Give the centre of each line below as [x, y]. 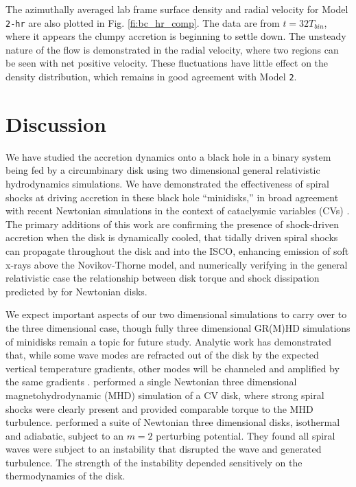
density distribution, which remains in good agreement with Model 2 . [151, 77]
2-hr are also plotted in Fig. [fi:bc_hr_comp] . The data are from [143, 22]
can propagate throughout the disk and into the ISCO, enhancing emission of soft [177, 250]
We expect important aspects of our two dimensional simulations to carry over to [176, 314]
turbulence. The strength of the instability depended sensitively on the [154, 462]
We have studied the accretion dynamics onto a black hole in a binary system [168, 156]
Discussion [56, 123]
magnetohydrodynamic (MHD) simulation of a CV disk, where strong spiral [165, 395]
